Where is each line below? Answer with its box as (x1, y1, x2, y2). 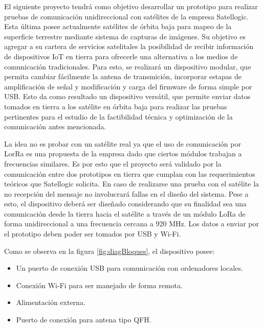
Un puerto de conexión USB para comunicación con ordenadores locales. (16, 263, 243, 273)
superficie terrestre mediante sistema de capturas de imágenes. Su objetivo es (4, 31, 246, 41)
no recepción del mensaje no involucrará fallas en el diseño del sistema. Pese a (4, 188, 249, 199)
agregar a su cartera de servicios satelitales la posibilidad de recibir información (4, 41, 254, 52)
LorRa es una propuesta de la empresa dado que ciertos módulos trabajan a (4, 148, 242, 159)
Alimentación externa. (16, 297, 85, 308)
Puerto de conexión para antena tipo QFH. (16, 314, 151, 325)
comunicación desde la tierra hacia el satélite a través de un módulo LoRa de (4, 208, 246, 219)
